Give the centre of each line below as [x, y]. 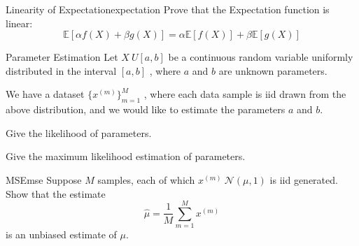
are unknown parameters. [273, 70]
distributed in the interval [61, 70]
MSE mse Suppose [44, 179]
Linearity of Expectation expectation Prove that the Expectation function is [168, 9]
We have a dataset [45, 94]
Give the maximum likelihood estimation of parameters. [126, 156]
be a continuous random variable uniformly [261, 57]
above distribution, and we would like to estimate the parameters [146, 109]
